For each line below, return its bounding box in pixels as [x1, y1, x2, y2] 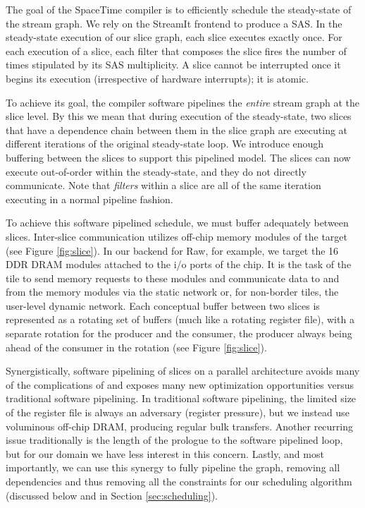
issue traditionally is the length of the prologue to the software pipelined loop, [6, 433, 343, 447]
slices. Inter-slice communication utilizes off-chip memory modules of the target [6, 229, 347, 243]
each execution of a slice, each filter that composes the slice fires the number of [6, 43, 347, 58]
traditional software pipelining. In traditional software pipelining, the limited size [6, 391, 357, 406]
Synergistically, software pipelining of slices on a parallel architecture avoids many [6, 363, 360, 378]
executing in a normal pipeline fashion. [6, 191, 173, 206]
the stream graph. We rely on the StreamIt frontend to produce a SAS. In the [6, 16, 342, 30]
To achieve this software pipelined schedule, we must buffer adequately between [6, 215, 349, 230]
